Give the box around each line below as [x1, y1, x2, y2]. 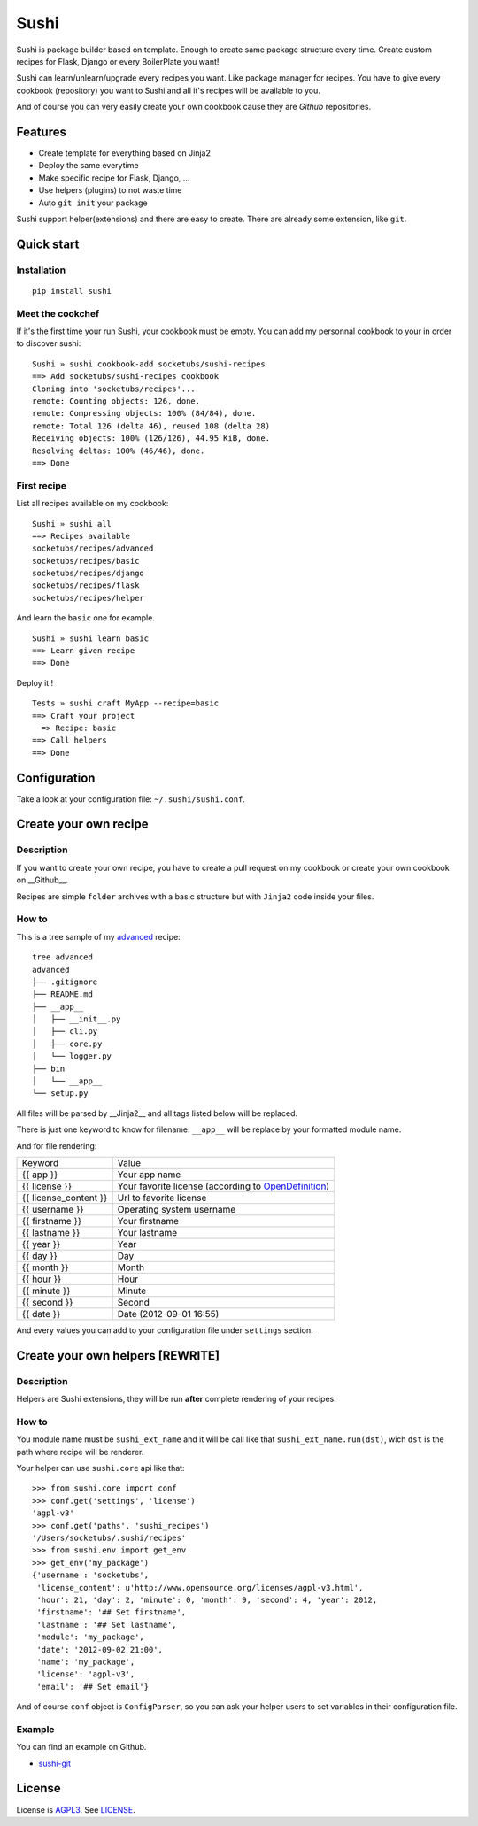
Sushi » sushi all [32, 519, 112, 528]
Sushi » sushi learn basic [32, 633, 150, 643]
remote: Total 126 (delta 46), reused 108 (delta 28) [32, 420, 270, 431]
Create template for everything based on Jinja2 [38, 148, 212, 158]
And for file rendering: [16, 1140, 97, 1151]
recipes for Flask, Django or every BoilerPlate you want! [16, 56, 220, 66]
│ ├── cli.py [32, 1027, 98, 1036]
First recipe [16, 479, 66, 491]
